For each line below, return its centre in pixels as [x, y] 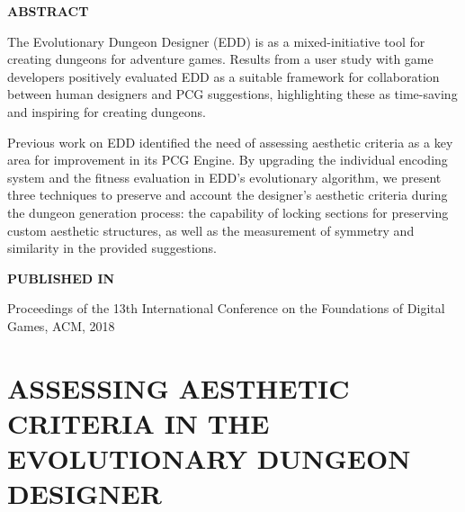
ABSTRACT [48, 11]
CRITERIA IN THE [139, 422]
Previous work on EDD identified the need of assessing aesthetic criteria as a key [230, 142]
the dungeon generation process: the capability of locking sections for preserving [228, 212]
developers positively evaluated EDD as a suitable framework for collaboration [224, 76]
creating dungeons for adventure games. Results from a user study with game [220, 59]
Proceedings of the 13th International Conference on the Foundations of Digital [226, 308]
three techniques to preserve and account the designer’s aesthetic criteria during [228, 195]
